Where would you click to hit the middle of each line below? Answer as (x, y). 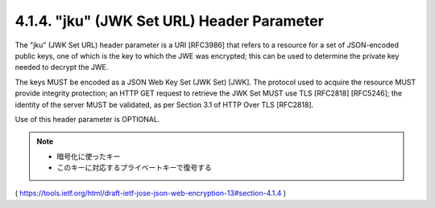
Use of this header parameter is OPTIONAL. (87, 119)
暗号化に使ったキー (89, 156)
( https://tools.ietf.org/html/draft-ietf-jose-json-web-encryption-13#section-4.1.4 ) (151, 194)
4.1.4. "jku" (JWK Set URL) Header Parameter (169, 21)
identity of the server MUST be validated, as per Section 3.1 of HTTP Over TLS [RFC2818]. (164, 104)
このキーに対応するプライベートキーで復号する (135, 168)
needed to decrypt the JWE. (62, 67)
